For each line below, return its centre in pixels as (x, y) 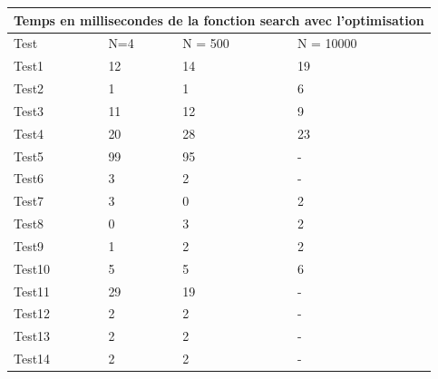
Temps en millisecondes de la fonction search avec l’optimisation (219, 19)
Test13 (32, 336)
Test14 (32, 359)
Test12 (32, 313)
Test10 (32, 268)
